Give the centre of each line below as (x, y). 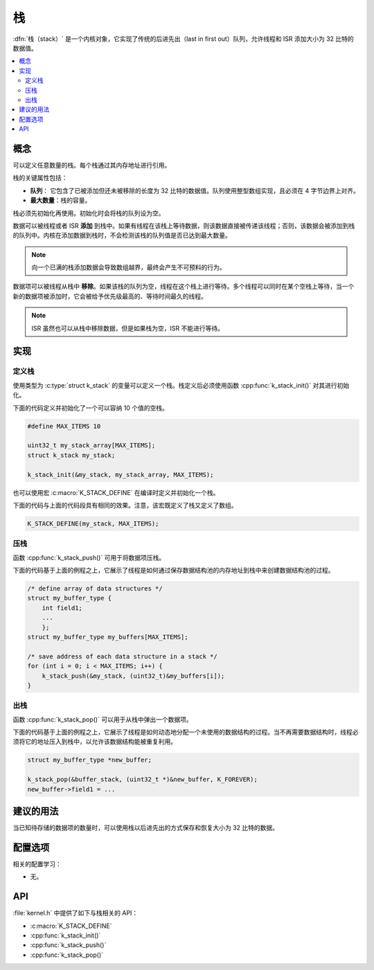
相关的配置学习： (37, 864)
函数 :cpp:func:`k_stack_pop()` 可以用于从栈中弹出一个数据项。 (103, 719)
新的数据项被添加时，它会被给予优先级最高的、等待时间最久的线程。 (110, 296)
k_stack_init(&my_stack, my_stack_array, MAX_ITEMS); (121, 475)
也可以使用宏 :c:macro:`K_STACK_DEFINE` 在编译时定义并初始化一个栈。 (116, 492)
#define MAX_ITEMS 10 (64, 426)
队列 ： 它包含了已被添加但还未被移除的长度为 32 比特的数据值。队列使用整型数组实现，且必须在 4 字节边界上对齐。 (195, 190)
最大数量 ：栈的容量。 (61, 200)
